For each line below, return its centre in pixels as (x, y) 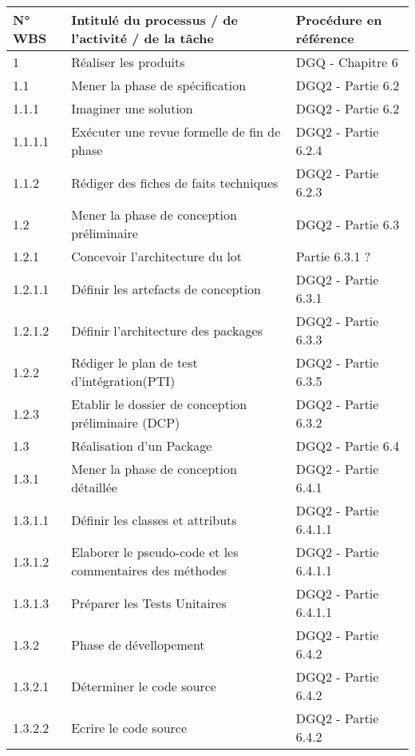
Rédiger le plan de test (134, 362)
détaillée (94, 487)
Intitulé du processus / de (154, 20)
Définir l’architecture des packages (167, 330)
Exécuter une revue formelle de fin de (176, 131)
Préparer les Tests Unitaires (149, 603)
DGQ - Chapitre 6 (347, 62)
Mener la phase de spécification (159, 85)
